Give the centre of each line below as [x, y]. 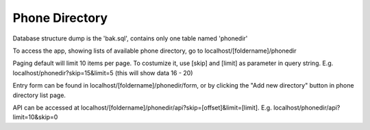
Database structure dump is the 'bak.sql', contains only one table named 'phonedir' [130, 38]
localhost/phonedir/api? [307, 107]
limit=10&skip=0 [35, 117]
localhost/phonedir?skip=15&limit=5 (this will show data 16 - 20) [103, 73]
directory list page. [39, 95]
